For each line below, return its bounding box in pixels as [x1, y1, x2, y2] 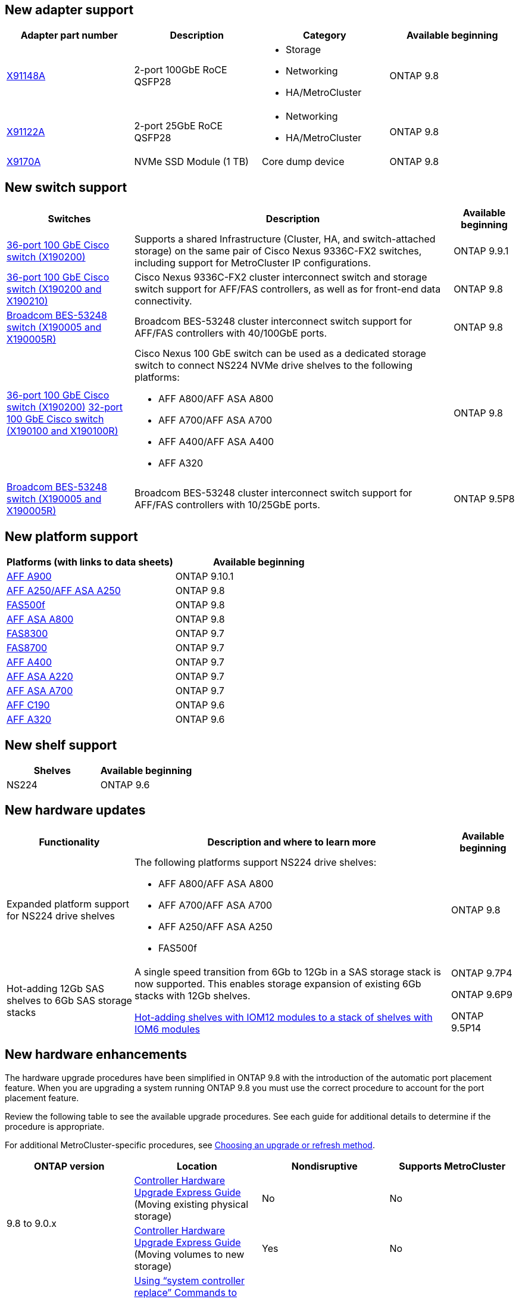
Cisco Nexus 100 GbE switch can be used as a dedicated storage [135, 347, 426, 360]
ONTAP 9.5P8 [454, 493, 515, 505]
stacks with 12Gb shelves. [135, 989, 251, 1002]
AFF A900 [7, 570, 52, 583]
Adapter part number [20, 29, 118, 42]
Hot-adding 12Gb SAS [7, 982, 105, 995]
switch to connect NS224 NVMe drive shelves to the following [135, 359, 412, 372]
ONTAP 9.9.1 [454, 245, 509, 257]
